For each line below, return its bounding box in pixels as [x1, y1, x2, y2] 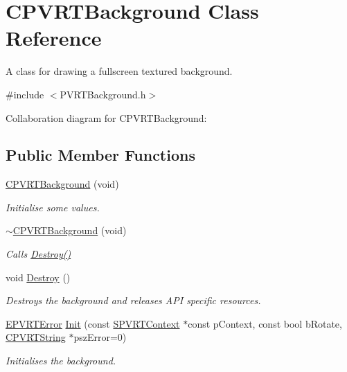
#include [6, 87, 44, 101]
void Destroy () [6, 269, 71, 284]
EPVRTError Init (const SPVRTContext [6, 316, 180, 330]
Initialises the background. [6, 353, 116, 368]
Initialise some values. [6, 200, 100, 214]
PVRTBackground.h [60, 87, 146, 101]
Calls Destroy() [6, 247, 71, 261]
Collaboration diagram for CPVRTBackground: [6, 110, 207, 125]
